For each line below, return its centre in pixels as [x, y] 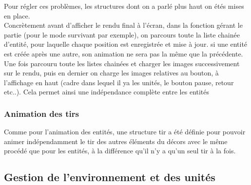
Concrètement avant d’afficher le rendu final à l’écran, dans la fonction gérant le [123, 25]
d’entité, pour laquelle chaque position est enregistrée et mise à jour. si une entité [126, 44]
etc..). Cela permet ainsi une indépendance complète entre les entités [107, 92]
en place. [17, 15]
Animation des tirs [41, 113]
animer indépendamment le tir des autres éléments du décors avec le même [116, 141]
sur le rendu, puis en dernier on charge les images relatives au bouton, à [111, 73]
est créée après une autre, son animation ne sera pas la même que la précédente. [124, 53]
